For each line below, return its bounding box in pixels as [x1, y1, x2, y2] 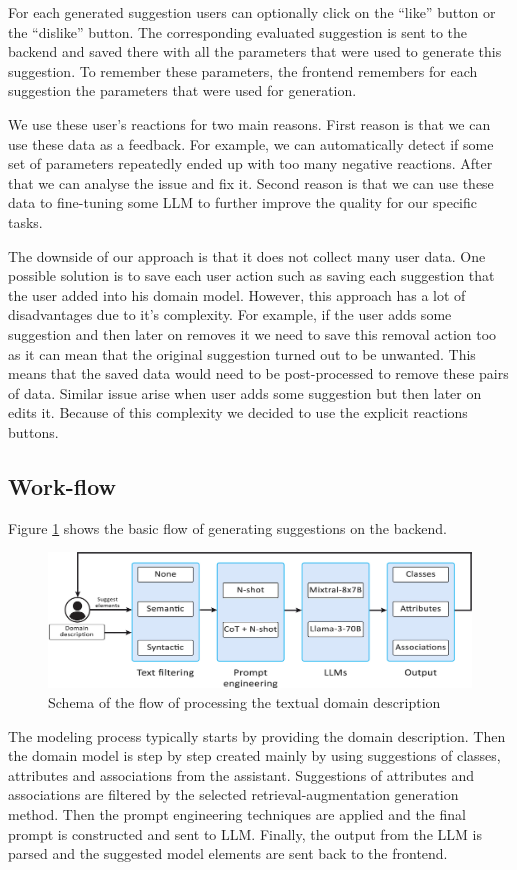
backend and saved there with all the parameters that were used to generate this [8, 41, 502, 62]
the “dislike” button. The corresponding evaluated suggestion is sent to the [8, 21, 468, 42]
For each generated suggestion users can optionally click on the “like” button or [8, 2, 496, 22]
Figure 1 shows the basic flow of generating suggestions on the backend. [8, 517, 447, 538]
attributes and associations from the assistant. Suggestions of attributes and [8, 764, 475, 785]
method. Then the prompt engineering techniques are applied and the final [8, 804, 466, 825]
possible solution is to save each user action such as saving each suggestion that [8, 265, 495, 286]
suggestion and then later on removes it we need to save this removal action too [8, 323, 497, 344]
